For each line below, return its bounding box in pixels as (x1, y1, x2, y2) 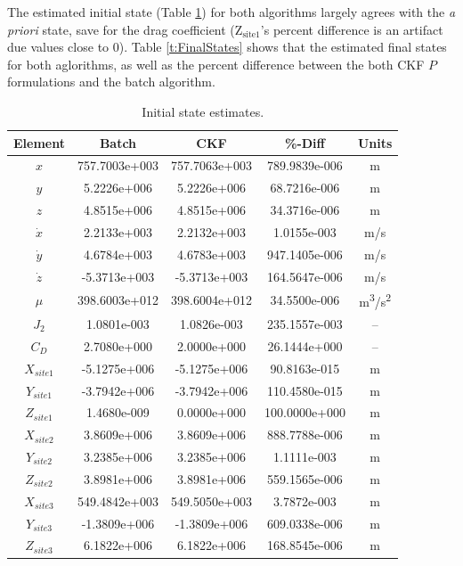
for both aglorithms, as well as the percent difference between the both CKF (7, 54, 425, 73)
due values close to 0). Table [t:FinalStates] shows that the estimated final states (7, 37, 447, 56)
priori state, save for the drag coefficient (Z (7, 20, 243, 38)
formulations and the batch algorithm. (7, 72, 215, 91)
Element (13, 133, 65, 152)
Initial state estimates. (142, 102, 264, 120)
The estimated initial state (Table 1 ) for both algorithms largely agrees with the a (7, 3, 456, 21)
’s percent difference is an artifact (260, 20, 443, 38)
